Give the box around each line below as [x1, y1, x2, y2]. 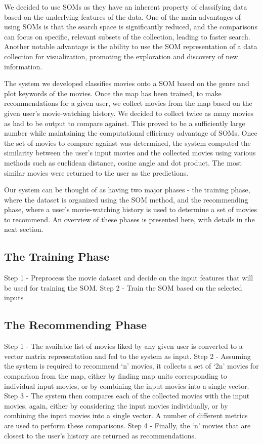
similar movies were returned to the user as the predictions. [4, 167, 189, 178]
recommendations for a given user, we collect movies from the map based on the [4, 98, 252, 108]
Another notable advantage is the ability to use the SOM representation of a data [4, 41, 257, 52]
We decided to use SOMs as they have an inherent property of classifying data [4, 2, 247, 12]
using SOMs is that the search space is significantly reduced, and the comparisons [4, 21, 257, 32]
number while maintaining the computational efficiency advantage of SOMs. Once [4, 128, 257, 138]
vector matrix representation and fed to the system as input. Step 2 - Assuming [4, 350, 251, 361]
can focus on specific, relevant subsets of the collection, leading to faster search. [4, 31, 250, 42]
